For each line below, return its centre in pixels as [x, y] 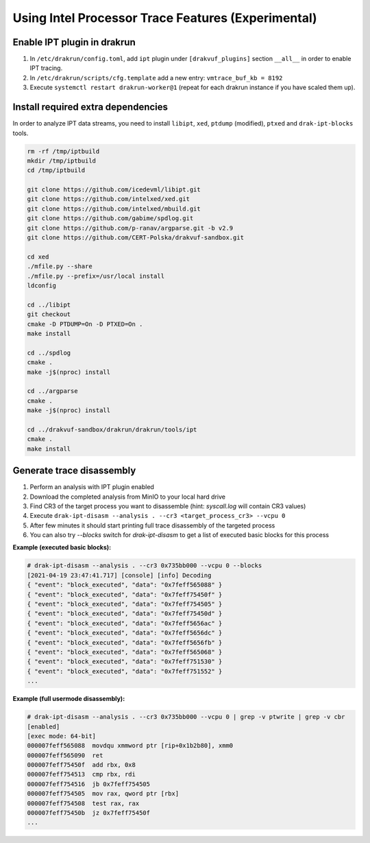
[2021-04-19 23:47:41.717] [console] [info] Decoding [119, 575]
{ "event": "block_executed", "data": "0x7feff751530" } [125, 662]
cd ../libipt [49, 305]
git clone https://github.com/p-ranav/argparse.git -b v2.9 [130, 228]
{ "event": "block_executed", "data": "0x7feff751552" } [125, 671]
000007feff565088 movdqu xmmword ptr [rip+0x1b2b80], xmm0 [130, 746]
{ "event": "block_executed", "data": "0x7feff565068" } [125, 652]
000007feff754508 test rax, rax [83, 803]
